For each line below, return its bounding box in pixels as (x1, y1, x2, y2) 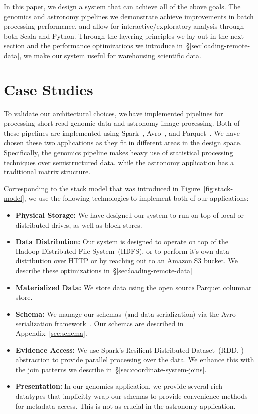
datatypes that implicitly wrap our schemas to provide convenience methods (15, 390, 248, 401)
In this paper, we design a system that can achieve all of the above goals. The (4, 1, 241, 11)
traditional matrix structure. (4, 166, 91, 177)
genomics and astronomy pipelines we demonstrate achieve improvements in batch (4, 11, 254, 21)
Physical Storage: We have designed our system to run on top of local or (15, 210, 244, 220)
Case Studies (4, 79, 93, 99)
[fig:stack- (203, 183, 233, 193)
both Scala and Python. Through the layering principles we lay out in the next (4, 30, 244, 41)
